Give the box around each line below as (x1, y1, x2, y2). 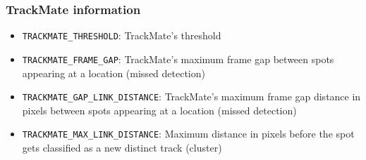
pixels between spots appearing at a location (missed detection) (22, 102, 297, 117)
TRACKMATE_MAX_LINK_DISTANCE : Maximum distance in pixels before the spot (22, 126, 355, 141)
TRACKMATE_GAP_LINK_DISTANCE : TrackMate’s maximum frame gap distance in (22, 89, 361, 104)
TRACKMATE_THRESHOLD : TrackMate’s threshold (22, 28, 221, 43)
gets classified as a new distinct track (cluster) (22, 140, 222, 155)
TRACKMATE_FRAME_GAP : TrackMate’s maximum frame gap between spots (22, 51, 334, 66)
